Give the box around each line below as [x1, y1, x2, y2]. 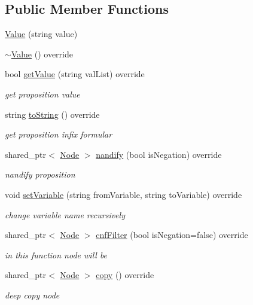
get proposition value [5, 87, 80, 100]
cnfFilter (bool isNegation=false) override [96, 228, 248, 241]
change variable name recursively [5, 208, 125, 221]
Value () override [11, 47, 73, 60]
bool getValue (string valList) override [5, 68, 145, 80]
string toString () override [5, 108, 100, 120]
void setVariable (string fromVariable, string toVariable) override [5, 188, 242, 200]
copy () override [96, 269, 154, 281]
